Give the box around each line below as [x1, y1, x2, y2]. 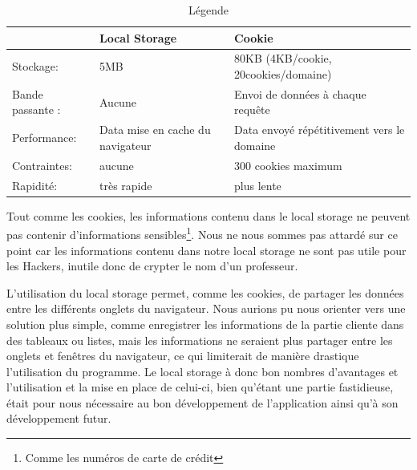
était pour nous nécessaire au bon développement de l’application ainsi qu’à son [6, 394, 399, 411]
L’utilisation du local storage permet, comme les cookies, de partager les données [6, 284, 404, 301]
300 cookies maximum [234, 156, 342, 173]
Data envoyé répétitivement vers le [234, 121, 405, 138]
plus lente [234, 176, 281, 193]
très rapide [99, 176, 152, 193]
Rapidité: [12, 176, 58, 193]
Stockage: [12, 58, 59, 75]
